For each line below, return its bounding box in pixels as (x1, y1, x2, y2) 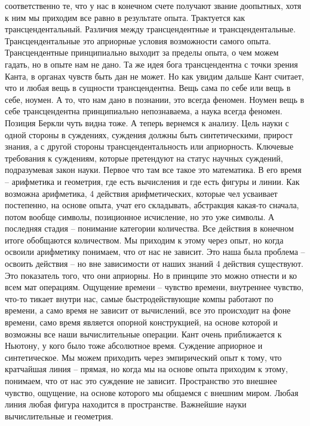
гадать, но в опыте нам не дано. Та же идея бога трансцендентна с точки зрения (5, 57, 298, 70)
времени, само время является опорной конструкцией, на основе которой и (5, 316, 278, 328)
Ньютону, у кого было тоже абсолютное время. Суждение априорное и (5, 339, 263, 352)
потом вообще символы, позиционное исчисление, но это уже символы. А (5, 210, 275, 223)
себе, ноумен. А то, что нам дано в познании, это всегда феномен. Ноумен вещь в (5, 93, 305, 105)
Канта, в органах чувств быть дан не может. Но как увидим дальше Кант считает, (5, 69, 304, 82)
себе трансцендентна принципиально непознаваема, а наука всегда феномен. (5, 105, 283, 117)
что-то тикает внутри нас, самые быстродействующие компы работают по (5, 292, 274, 305)
